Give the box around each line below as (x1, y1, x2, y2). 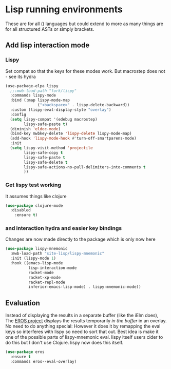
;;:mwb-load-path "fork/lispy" (10, 88, 77, 93)
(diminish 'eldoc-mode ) (10, 126, 61, 131)
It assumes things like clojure (5, 193, 67, 199)
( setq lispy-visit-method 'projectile (10, 145, 93, 150)
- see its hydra (5, 73, 36, 80)
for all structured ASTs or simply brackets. (5, 26, 94, 32)
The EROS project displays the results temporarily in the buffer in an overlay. (5, 318, 167, 324)
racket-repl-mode (28, 280, 66, 285)
